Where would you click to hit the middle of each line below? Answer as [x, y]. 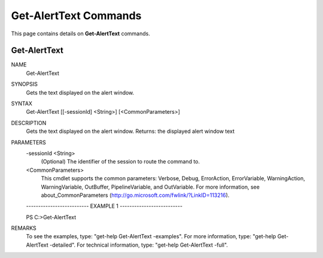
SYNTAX [22, 104]
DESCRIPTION [29, 123]
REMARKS [24, 228]
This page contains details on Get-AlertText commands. [81, 34]
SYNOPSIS [25, 84]
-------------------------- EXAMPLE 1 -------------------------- [104, 206]
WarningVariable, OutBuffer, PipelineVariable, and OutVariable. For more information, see [150, 187]
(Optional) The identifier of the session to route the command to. [121, 162]
